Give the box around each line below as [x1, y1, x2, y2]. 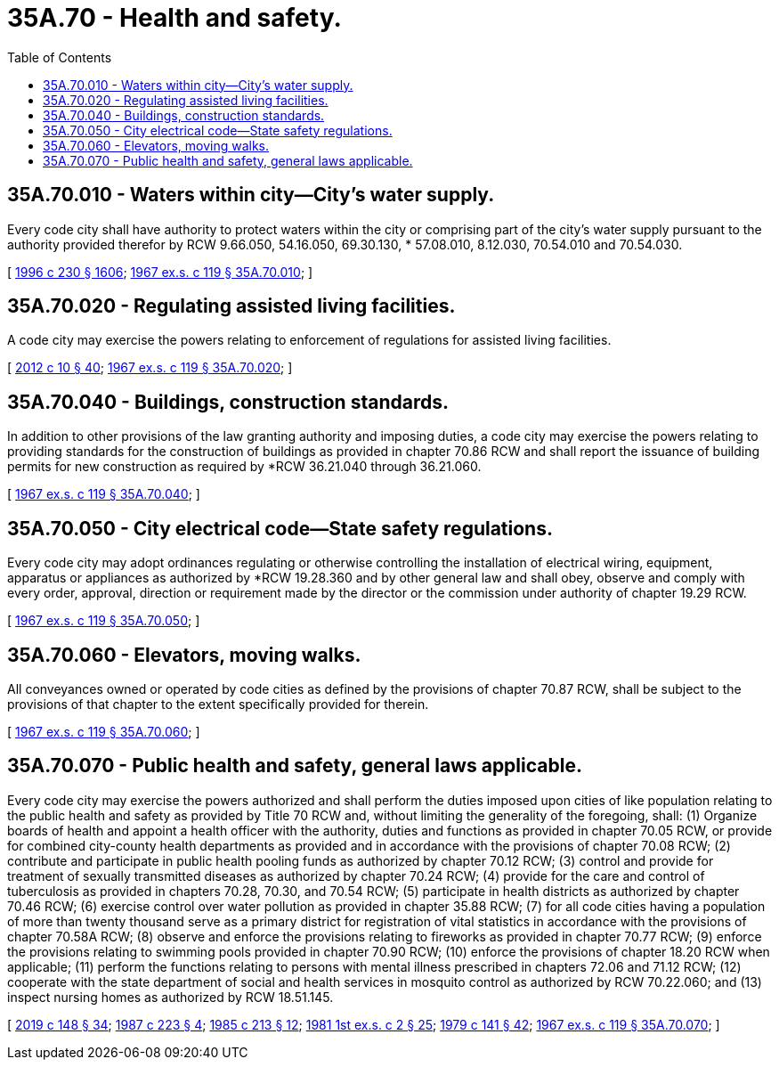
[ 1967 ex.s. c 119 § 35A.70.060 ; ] [7, 723, 200, 739]
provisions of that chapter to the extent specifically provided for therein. [7, 696, 429, 712]
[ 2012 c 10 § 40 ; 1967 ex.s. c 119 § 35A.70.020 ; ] [7, 360, 293, 376]
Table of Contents [7, 49, 112, 65]
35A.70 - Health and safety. [7, 3, 342, 33]
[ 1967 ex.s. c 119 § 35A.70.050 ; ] [7, 613, 200, 629]
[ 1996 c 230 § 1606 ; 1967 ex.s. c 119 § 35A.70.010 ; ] [7, 264, 313, 280]
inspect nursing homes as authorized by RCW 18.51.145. [7, 989, 334, 1005]
